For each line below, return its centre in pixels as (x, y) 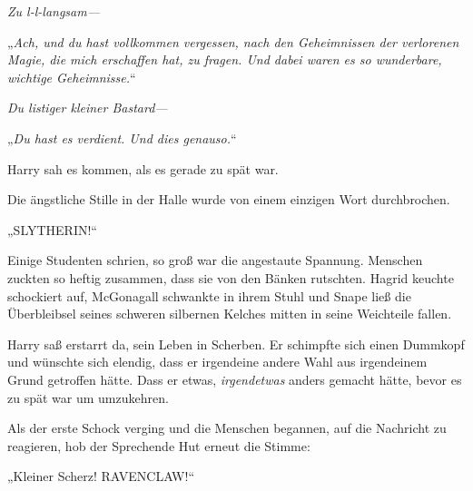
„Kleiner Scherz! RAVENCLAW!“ (101, 476)
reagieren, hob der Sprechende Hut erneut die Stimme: (159, 445)
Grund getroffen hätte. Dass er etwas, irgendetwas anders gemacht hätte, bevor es (235, 379)
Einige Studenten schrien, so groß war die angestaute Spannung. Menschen (215, 260)
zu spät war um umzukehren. (88, 397)
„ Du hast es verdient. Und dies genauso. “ (122, 137)
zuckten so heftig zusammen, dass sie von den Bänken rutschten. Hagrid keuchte (231, 277)
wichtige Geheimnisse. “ (72, 77)
